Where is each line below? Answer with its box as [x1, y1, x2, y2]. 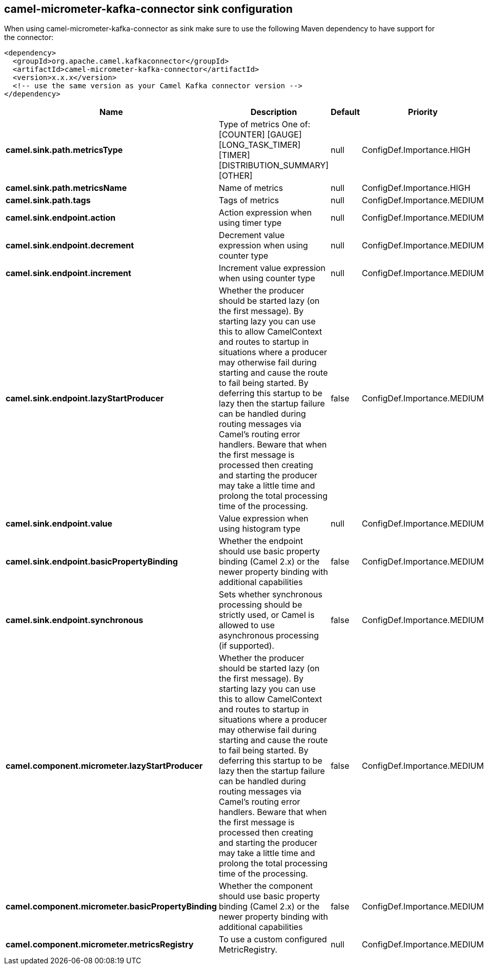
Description [250, 107, 297, 118]
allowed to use [218, 620, 275, 631]
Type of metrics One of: [218, 119, 311, 130]
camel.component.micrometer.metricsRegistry [6, 939, 194, 950]
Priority [408, 107, 438, 118]
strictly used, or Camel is [218, 610, 315, 621]
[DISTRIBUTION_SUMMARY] [218, 160, 329, 171]
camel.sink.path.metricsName [6, 183, 127, 193]
